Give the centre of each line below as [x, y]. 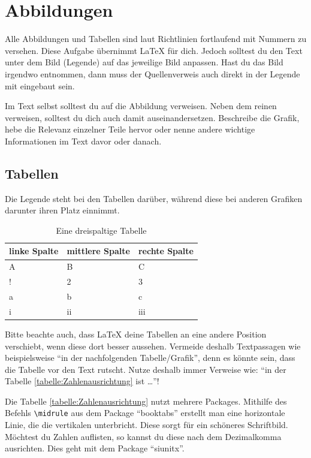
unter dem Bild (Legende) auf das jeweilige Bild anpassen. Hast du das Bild [144, 62]
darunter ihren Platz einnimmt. [62, 210]
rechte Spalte [166, 251]
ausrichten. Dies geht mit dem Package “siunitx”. [95, 448]
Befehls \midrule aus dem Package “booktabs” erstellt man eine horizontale [145, 413]
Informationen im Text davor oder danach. [83, 141]
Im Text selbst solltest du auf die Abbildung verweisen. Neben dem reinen [141, 106]
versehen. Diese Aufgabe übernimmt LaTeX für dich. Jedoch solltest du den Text [154, 50]
